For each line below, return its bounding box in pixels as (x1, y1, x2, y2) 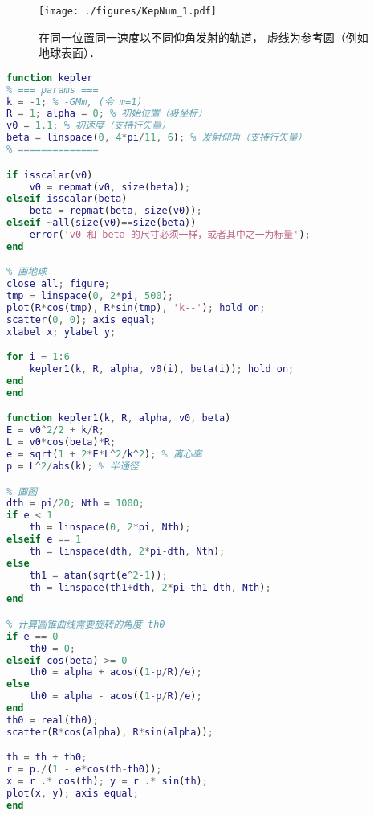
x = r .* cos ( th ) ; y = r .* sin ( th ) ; (6, 776, 208, 788)
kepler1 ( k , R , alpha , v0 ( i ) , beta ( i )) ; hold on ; (29, 363, 295, 375)
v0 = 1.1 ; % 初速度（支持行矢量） (6, 120, 171, 132)
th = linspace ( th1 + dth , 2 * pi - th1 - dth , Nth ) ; (29, 581, 271, 593)
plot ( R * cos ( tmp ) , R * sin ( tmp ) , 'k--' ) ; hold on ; (6, 302, 266, 314)
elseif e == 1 (6, 534, 82, 545)
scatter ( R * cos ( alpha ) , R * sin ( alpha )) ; (6, 726, 213, 738)
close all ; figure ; (6, 278, 110, 290)
